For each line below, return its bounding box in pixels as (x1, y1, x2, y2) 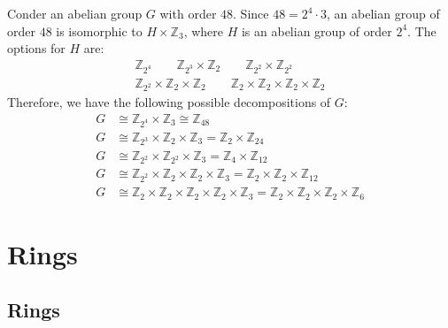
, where (183, 21, 223, 40)
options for (7, 39, 66, 57)
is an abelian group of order (241, 21, 392, 40)
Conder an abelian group (7, 4, 143, 22)
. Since (233, 4, 269, 22)
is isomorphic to (56, 21, 143, 40)
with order (159, 4, 217, 22)
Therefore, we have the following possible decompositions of (7, 93, 331, 111)
